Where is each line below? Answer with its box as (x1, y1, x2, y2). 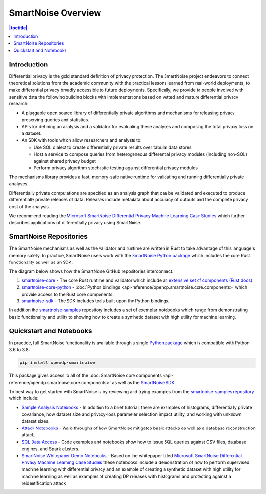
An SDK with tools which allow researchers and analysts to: (21, 137, 142, 143)
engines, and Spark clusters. (21, 446, 80, 452)
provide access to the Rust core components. (21, 291, 114, 297)
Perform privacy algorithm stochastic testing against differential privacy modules (33, 165, 198, 171)
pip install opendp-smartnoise (19, 360, 96, 365)
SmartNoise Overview (9, 7, 101, 18)
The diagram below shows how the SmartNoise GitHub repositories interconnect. (9, 268, 174, 274)
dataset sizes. (21, 418, 50, 424)
